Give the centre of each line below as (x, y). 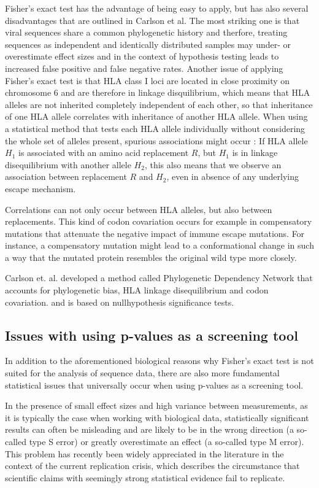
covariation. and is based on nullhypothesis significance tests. (120, 302)
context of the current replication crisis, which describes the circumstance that (152, 466)
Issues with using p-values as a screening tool (152, 335)
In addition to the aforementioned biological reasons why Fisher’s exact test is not (159, 361)
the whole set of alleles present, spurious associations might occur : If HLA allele (156, 140)
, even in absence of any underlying (233, 176)
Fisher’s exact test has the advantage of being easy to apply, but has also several (157, 8)
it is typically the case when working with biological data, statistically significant (157, 417)
